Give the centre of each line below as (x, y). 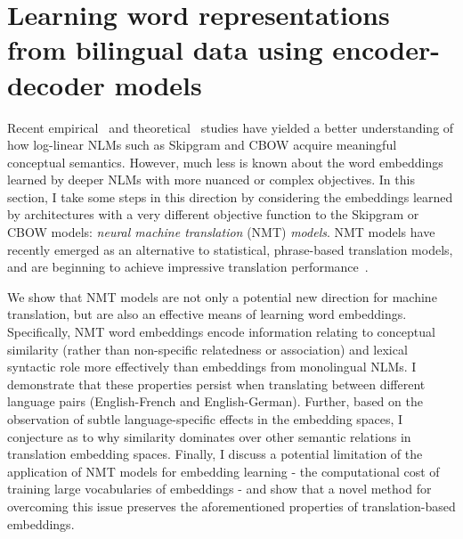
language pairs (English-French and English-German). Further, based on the (215, 401)
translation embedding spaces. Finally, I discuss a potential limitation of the (215, 454)
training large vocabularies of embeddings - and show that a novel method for (219, 489)
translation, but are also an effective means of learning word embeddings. (207, 314)
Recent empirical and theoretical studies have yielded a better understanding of (231, 127)
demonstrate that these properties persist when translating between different (216, 384)
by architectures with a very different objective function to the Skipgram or (213, 214)
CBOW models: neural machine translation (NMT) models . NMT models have (221, 232)
